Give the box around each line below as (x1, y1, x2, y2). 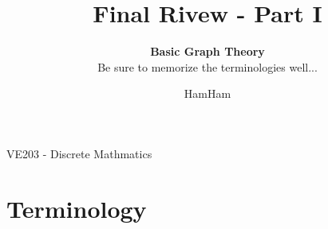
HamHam (184, 85, 231, 102)
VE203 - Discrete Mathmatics (6, 145, 152, 161)
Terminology (6, 192, 147, 224)
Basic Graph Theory (150, 43, 265, 60)
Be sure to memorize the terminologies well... (97, 58, 318, 75)
